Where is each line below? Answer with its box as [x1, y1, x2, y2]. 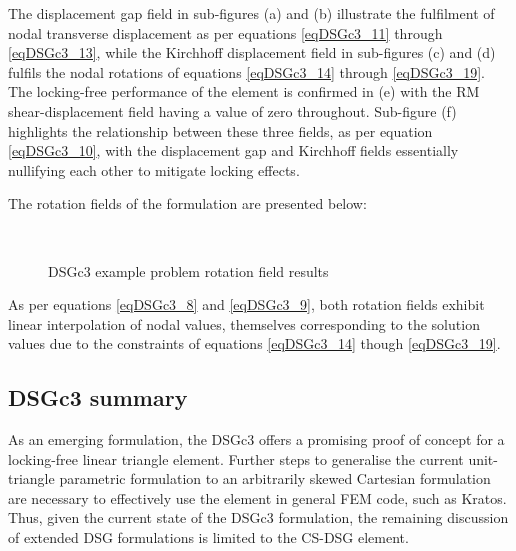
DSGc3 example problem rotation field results [48, 260, 329, 281]
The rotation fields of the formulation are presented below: [8, 193, 367, 214]
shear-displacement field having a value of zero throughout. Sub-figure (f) [8, 100, 457, 121]
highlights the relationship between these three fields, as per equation [8, 120, 433, 141]
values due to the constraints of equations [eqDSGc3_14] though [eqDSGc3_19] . [8, 333, 501, 354]
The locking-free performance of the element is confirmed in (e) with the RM [8, 81, 480, 102]
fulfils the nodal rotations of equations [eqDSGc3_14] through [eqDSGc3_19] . [8, 61, 485, 82]
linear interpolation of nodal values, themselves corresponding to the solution [8, 313, 480, 334]
